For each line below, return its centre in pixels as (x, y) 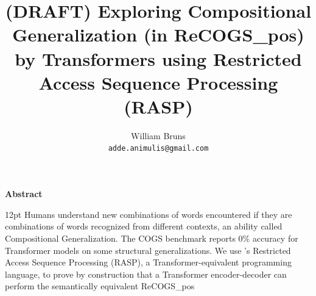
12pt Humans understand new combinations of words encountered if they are (149, 214)
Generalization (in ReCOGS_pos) (158, 34)
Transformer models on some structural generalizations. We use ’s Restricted (148, 250)
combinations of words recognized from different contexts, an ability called (144, 226)
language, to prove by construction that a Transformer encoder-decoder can (146, 274)
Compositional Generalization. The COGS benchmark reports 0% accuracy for (152, 238)
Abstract (24, 194)
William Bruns (158, 135)
